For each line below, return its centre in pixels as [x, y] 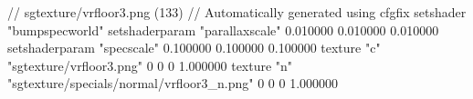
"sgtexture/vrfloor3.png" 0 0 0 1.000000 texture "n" [150, 65]
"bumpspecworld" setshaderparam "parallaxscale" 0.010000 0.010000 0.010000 [223, 30]
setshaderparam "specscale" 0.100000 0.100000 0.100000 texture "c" [194, 48]
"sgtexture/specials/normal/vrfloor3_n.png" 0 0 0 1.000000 [173, 83]
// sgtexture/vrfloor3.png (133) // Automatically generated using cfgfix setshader [237, 12]
